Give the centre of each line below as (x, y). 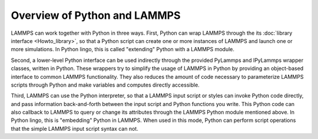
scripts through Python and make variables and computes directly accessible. (105, 85)
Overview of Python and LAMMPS (96, 15)
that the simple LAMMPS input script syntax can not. (74, 128)
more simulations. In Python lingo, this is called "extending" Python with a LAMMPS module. (123, 49)
